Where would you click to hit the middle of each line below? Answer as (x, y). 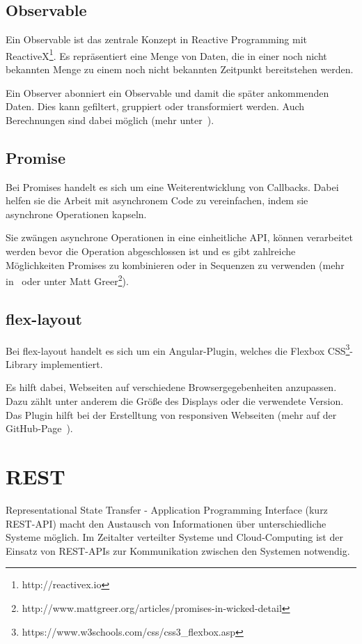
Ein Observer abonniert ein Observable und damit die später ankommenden (167, 92)
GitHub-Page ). (39, 428)
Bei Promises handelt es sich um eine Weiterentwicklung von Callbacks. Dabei (172, 186)
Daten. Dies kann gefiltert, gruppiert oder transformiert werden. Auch (155, 106)
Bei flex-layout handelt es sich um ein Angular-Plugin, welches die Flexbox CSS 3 (178, 349)
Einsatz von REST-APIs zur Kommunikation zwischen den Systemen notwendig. (178, 550)
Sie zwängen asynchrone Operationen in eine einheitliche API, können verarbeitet (179, 237)
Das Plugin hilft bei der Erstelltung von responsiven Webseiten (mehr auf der (171, 414)
